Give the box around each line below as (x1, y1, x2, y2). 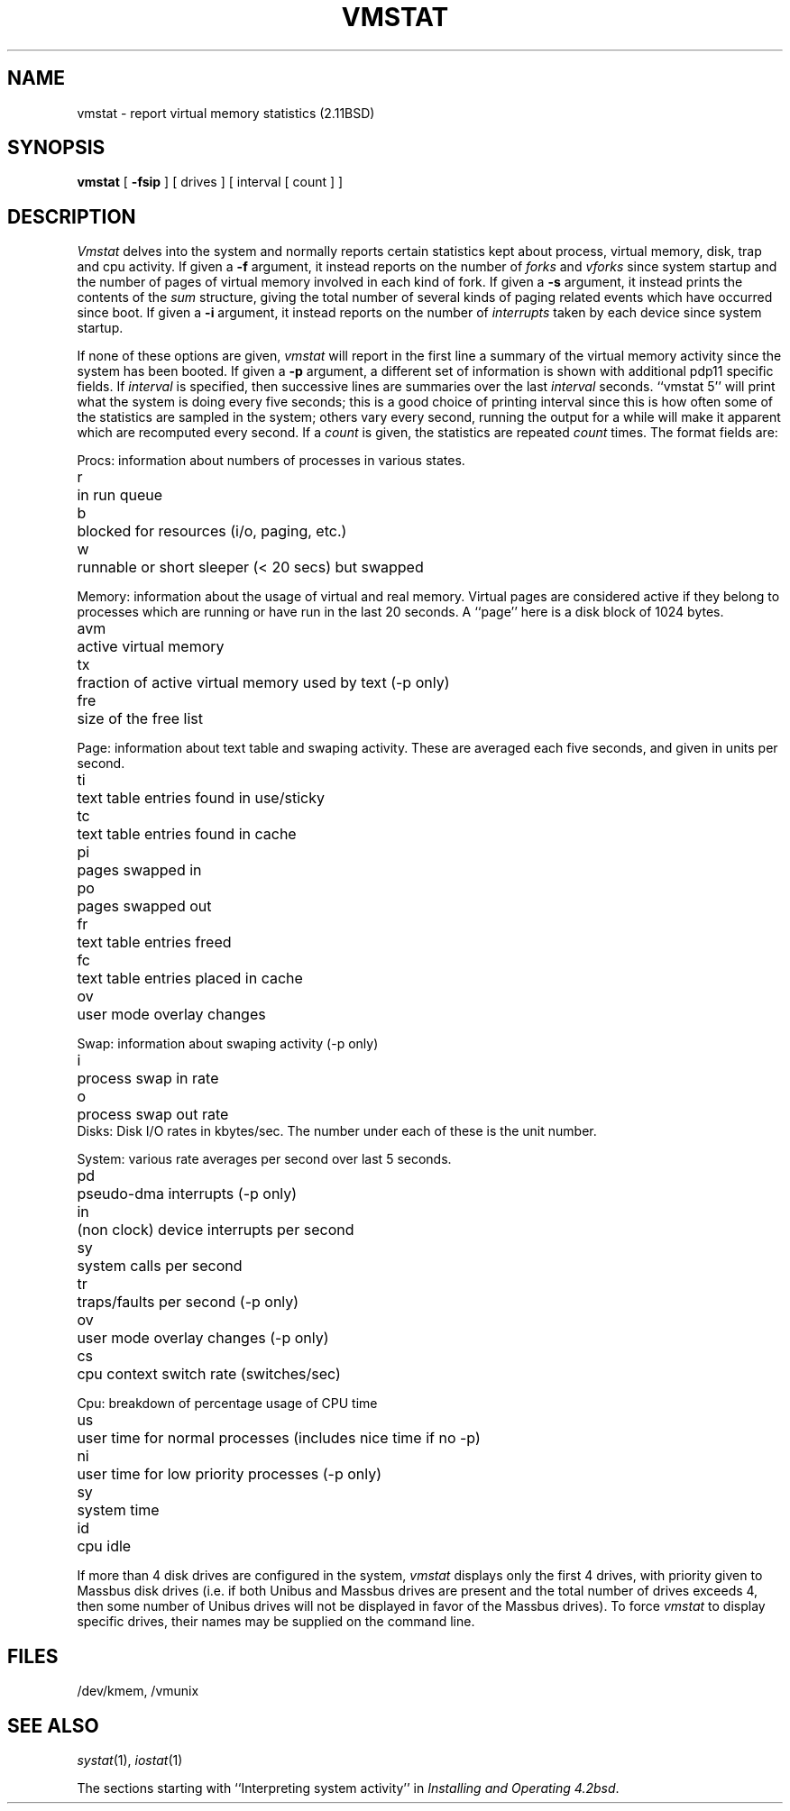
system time (77, 1501, 160, 1520)
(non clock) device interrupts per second (77, 1221, 354, 1239)
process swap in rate (77, 1069, 219, 1088)
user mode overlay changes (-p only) (77, 1329, 329, 1348)
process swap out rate (77, 1105, 229, 1124)
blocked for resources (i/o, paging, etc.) (77, 522, 347, 541)
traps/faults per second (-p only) (77, 1293, 299, 1312)
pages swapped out (77, 897, 212, 916)
